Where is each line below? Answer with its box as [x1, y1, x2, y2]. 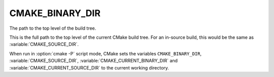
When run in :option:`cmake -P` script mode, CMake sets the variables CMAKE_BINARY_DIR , [9, 50, 202, 56]
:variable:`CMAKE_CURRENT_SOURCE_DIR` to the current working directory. [9, 64, 169, 70]
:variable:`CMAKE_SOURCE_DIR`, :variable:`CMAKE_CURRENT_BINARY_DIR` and [9, 58, 178, 64]
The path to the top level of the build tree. [9, 25, 96, 31]
